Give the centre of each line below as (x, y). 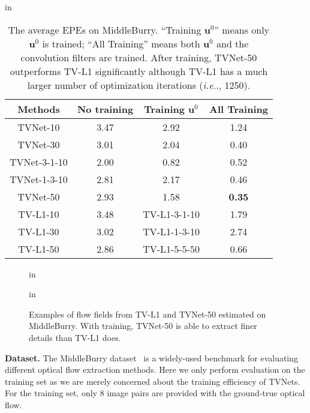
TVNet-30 (39, 144)
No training (105, 109)
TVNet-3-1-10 (39, 161)
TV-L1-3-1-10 (171, 214)
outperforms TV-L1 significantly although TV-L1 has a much (139, 71)
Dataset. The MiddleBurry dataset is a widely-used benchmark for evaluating (152, 357)
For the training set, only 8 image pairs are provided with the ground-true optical (155, 393)
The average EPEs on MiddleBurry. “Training (105, 29)
